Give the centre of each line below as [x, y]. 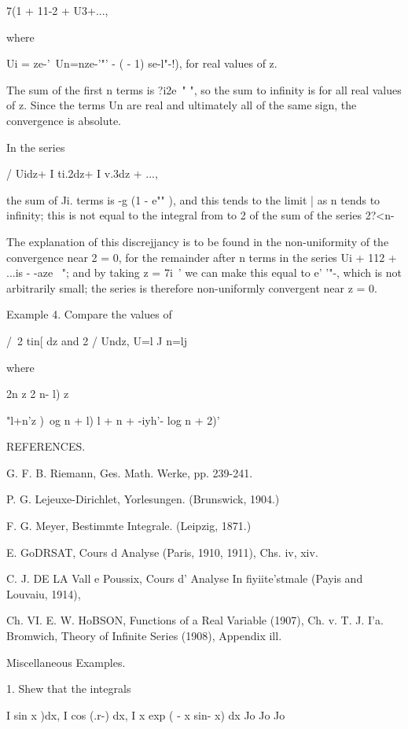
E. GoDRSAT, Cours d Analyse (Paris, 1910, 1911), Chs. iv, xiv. [162, 552]
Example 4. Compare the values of [89, 314]
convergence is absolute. [64, 120]
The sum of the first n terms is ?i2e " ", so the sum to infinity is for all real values [204, 89]
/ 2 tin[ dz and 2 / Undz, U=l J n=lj [97, 340]
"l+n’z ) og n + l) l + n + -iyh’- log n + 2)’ [113, 420]
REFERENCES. [46, 446]
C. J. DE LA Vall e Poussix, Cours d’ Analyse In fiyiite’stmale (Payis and [185, 578]
